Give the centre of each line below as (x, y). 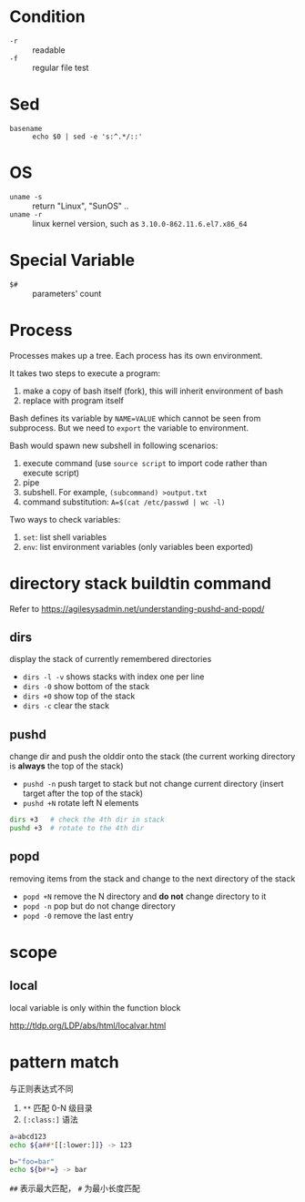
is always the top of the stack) (67, 766)
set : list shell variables (65, 537)
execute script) (51, 473)
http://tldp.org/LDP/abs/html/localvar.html (88, 1025)
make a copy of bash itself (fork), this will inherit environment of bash (153, 391)
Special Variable (72, 260)
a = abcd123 (28, 1136)
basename (26, 128)
